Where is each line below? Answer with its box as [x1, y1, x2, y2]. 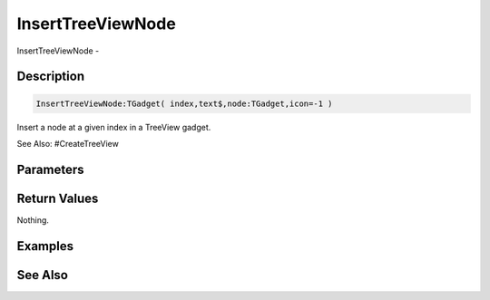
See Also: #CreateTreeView [16, 138, 120, 149]
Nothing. [16, 214, 50, 226]
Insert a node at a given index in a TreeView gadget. [16, 121, 211, 132]
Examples [16, 238, 74, 254]
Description [16, 69, 85, 84]
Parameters [16, 161, 84, 177]
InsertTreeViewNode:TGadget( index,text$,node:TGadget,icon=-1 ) [35, 98, 333, 109]
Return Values [16, 190, 99, 206]
